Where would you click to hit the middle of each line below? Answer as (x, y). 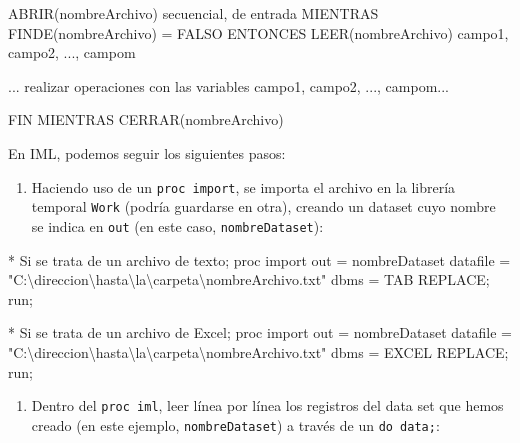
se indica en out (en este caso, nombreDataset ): (177, 225)
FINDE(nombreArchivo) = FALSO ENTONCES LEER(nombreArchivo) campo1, (258, 32)
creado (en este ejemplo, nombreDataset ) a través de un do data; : (235, 424)
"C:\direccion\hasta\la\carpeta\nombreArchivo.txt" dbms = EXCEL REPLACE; (258, 351)
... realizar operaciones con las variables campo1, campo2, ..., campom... (228, 85)
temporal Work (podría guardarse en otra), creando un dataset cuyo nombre (263, 206)
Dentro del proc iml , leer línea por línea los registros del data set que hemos (267, 405)
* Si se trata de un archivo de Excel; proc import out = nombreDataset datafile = (260, 332)
